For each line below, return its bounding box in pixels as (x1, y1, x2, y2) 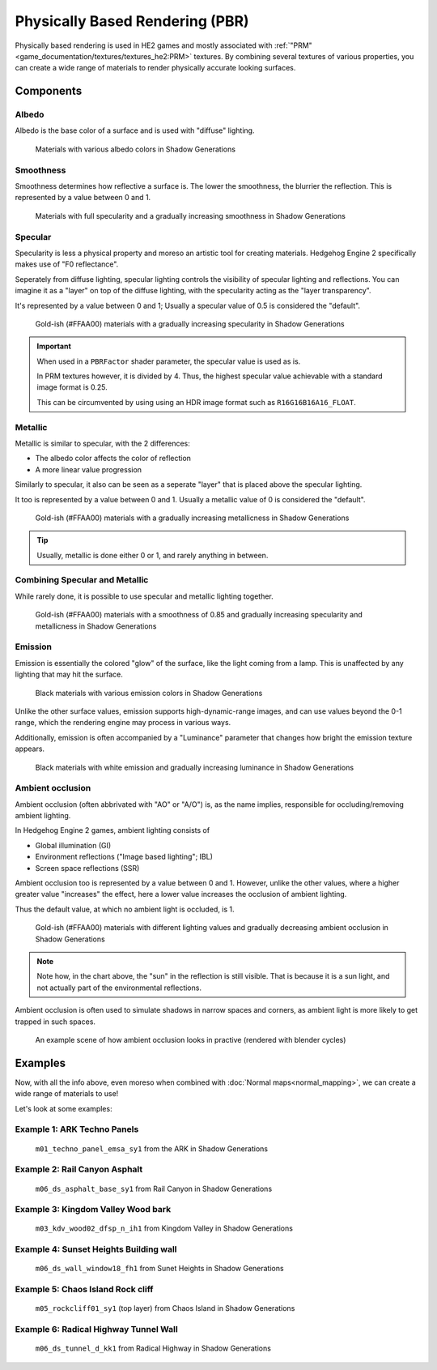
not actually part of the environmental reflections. (36, 983, 202, 992)
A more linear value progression (35, 464, 142, 474)
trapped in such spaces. (15, 1017, 96, 1026)
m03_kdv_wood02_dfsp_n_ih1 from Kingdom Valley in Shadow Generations (35, 1223, 293, 1233)
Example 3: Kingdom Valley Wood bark (15, 1204, 172, 1215)
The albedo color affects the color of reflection (35, 454, 192, 463)
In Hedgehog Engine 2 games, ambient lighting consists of (15, 826, 210, 835)
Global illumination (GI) (35, 840, 112, 850)
